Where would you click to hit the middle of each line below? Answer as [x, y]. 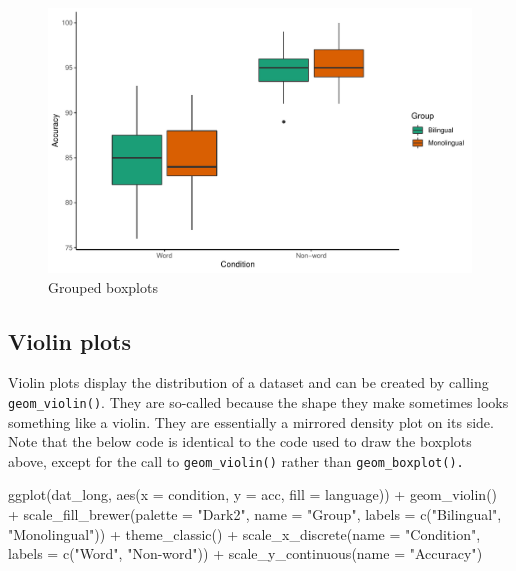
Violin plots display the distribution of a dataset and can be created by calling [248, 382]
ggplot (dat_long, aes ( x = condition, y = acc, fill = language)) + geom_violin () [253, 494]
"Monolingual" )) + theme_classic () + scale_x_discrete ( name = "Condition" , [244, 533]
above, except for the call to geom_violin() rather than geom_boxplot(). [236, 460]
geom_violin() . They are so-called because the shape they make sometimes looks [258, 401]
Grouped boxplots [103, 286]
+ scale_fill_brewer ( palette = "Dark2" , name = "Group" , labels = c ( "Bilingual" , [255, 514]
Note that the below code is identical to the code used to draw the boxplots [240, 441]
